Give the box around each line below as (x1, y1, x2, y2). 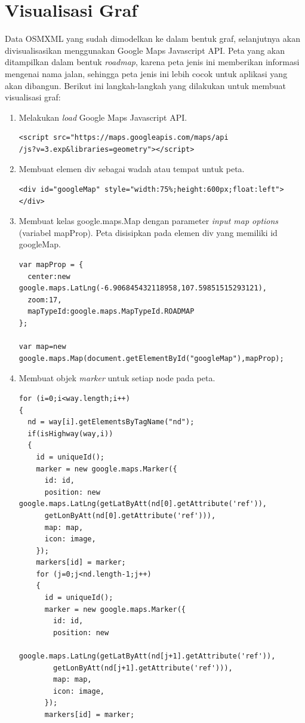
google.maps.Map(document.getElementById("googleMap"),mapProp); (19, 354, 284, 363)
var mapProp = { (19, 261, 84, 269)
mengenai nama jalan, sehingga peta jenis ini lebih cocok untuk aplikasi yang (5, 67, 288, 79)
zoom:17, (27, 295, 62, 304)
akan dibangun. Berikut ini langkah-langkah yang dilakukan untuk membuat (5, 79, 286, 91)
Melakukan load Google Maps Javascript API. (19, 111, 187, 123)
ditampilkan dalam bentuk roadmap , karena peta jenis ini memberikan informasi (5, 56, 300, 68)
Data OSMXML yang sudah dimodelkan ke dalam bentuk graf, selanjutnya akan (5, 32, 300, 45)
